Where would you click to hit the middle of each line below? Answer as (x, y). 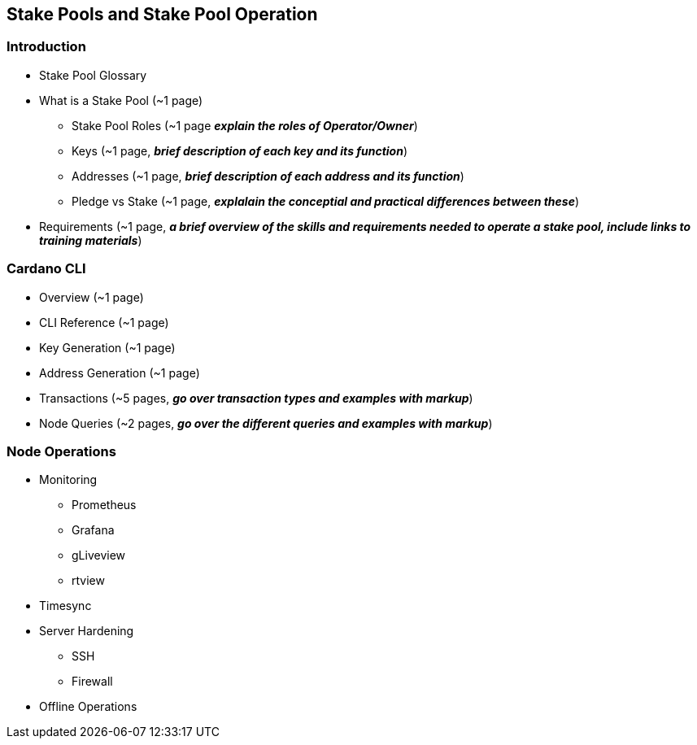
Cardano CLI (46, 269)
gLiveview (99, 555)
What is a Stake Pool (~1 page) (121, 100)
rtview (88, 581)
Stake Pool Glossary (93, 75)
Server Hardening (87, 631)
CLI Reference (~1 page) (104, 322)
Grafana (93, 530)
